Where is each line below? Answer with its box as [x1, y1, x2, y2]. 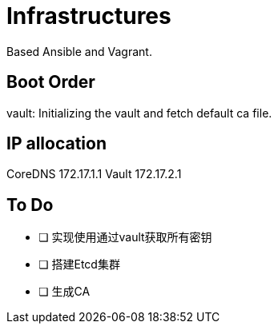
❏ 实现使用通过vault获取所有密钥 [38, 230, 212, 245]
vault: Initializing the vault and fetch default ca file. [6, 105, 272, 120]
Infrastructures [6, 2, 171, 30]
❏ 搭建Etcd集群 [38, 257, 120, 272]
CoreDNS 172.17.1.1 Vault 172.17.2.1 [6, 167, 182, 181]
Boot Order [6, 72, 95, 93]
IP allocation [6, 133, 107, 154]
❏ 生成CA [38, 284, 91, 299]
